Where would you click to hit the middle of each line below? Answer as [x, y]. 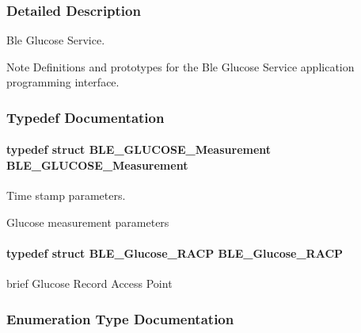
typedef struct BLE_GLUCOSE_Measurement [139, 149]
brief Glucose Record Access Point [89, 283]
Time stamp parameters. [66, 195]
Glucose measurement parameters [88, 222]
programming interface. [63, 82]
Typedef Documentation [85, 117]
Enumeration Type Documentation [120, 318]
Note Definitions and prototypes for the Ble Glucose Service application [180, 66]
